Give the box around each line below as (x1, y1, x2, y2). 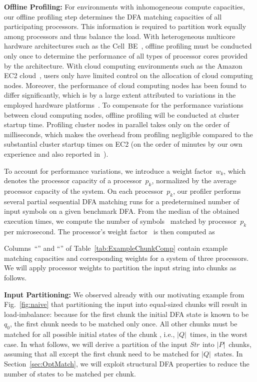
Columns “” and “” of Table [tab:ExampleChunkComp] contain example (4, 243, 228, 253)
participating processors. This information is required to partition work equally (4, 21, 246, 32)
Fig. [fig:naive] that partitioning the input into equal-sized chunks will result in (4, 299, 247, 309)
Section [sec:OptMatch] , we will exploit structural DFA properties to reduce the (4, 358, 249, 368)
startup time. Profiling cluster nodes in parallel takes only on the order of (4, 119, 229, 130)
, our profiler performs (173, 185, 241, 196)
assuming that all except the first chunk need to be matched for (4, 348, 199, 359)
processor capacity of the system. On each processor (4, 185, 163, 196)
